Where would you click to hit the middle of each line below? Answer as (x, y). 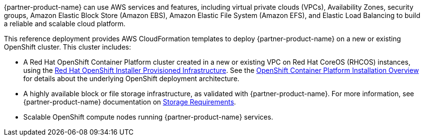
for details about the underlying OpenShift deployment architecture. (131, 79)
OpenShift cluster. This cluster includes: (68, 47)
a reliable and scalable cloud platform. (65, 24)
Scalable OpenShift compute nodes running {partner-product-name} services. (148, 117)
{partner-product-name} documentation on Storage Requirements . (130, 102)
